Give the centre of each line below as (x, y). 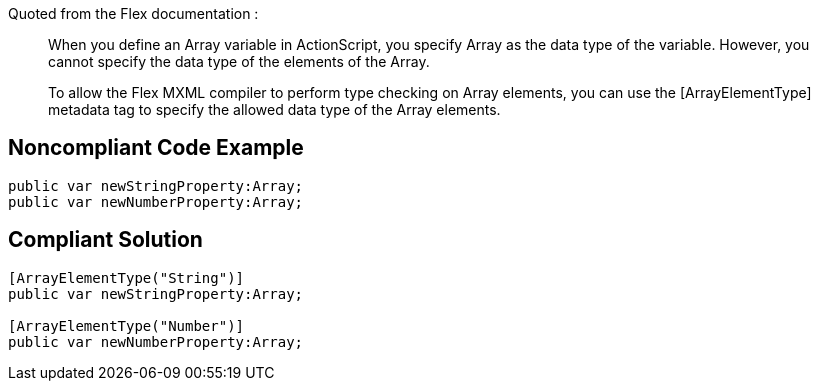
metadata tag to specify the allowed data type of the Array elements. (274, 109)
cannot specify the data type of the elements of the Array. (239, 61)
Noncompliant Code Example (156, 148)
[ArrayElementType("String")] (126, 277)
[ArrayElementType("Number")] (126, 325)
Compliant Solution (105, 240)
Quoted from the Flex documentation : (133, 13)
